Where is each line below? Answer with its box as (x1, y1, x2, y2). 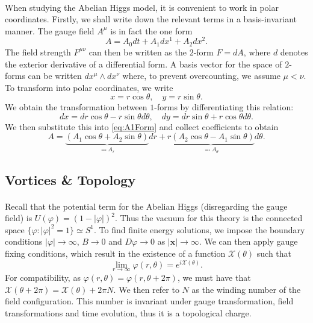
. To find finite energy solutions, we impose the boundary (94, 223, 305, 236)
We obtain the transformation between (5, 101, 147, 113)
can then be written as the (88, 45, 187, 58)
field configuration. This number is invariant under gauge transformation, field (5, 295, 294, 307)
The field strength (5, 45, 71, 58)
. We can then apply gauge (199, 235, 298, 248)
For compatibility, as (5, 271, 81, 283)
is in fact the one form (110, 24, 193, 37)
